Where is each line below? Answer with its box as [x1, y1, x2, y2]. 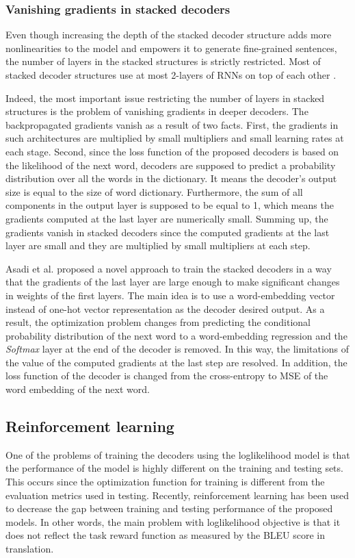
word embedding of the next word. [5, 382, 150, 396]
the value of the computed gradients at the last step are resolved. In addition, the [5, 355, 347, 369]
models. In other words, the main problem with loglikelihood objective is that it [5, 514, 341, 529]
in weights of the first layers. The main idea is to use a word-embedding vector [5, 288, 335, 302]
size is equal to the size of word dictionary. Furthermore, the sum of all [5, 184, 303, 199]
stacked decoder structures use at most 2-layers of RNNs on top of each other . [5, 68, 337, 81]
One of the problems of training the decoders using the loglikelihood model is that [5, 447, 350, 461]
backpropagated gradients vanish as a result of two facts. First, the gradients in [5, 117, 339, 131]
